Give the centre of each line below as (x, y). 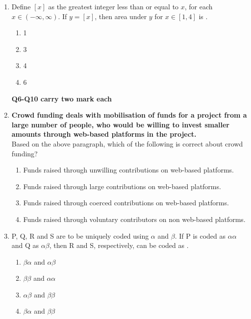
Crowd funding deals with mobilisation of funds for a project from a (129, 115)
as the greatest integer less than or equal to (113, 6)
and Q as (25, 245)
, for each (199, 6)
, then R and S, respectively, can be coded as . (119, 245)
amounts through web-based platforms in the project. (104, 134)
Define (21, 6)
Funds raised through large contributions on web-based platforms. (122, 186)
